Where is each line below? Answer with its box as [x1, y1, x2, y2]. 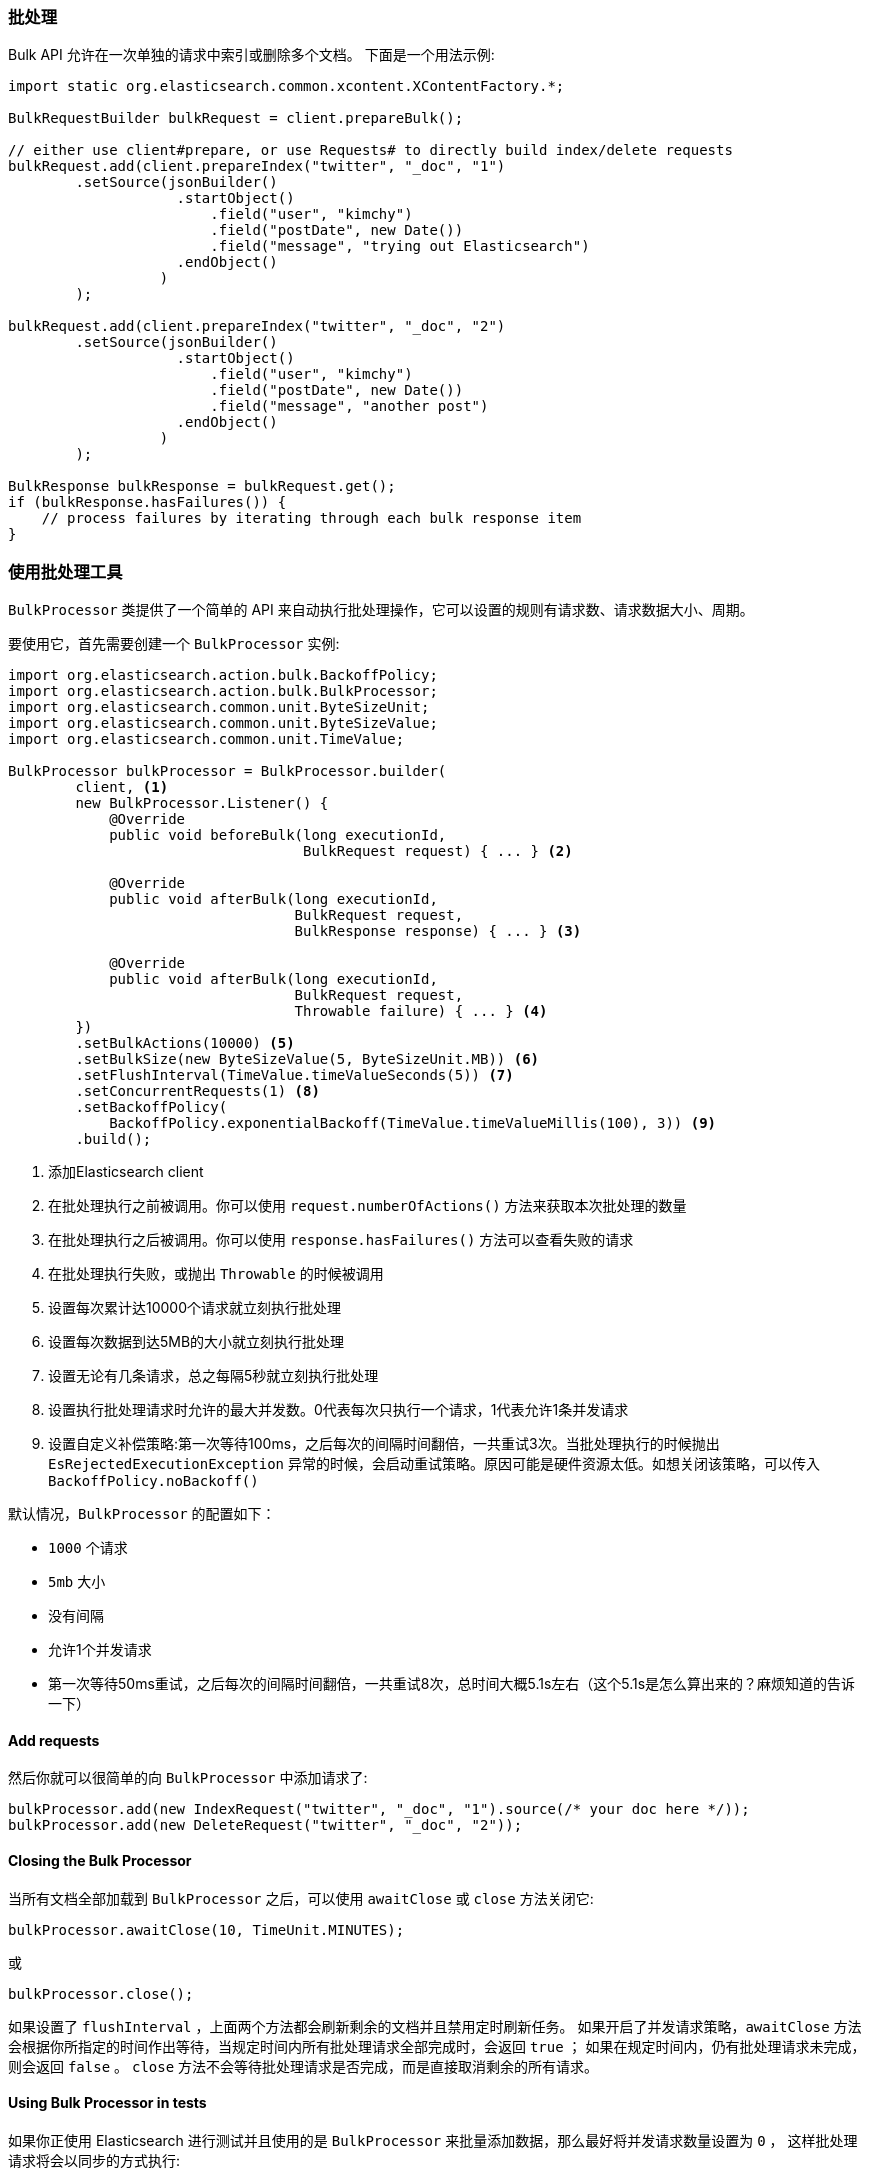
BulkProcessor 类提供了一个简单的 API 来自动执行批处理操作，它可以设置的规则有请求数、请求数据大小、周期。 [8, 601, 754, 619]
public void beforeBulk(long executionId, [109, 827, 447, 844]
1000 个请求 [48, 1539, 128, 1557]
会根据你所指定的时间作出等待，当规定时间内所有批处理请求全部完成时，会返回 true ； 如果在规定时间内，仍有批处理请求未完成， [8, 2037, 866, 2055]
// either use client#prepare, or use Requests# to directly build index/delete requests [8, 142, 733, 159]
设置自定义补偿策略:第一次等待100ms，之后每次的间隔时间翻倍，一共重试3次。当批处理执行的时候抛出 [48, 1435, 720, 1453]
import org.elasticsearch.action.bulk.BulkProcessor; [8, 683, 438, 700]
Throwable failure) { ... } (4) [294, 1003, 548, 1020]
